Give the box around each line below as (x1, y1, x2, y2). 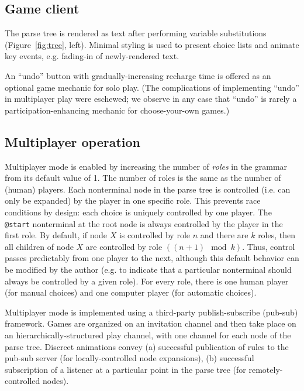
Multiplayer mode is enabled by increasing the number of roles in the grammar (5, 160, 288, 172)
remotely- (248, 363, 283, 375)
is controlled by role (119, 229, 191, 241)
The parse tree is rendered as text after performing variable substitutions (5, 27, 267, 39)
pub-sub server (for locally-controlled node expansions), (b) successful (5, 352, 254, 364)
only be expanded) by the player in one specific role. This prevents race (5, 194, 261, 207)
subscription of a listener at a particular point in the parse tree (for (5, 363, 246, 375)
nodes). (42, 375, 69, 387)
